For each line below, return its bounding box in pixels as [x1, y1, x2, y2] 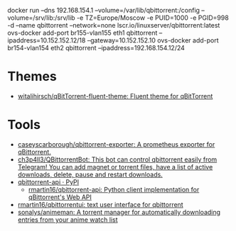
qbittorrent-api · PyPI [17, 177, 80, 186]
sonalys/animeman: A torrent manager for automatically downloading [17, 208, 221, 216]
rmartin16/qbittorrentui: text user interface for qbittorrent [17, 200, 183, 208]
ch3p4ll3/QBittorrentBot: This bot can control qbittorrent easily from [17, 155, 218, 164]
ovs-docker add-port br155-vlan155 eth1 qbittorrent [7, 28, 158, 37]
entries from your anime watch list [17, 215, 119, 224]
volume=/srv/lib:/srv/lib [7, 13, 76, 22]
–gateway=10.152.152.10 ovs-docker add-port [87, 36, 219, 45]
